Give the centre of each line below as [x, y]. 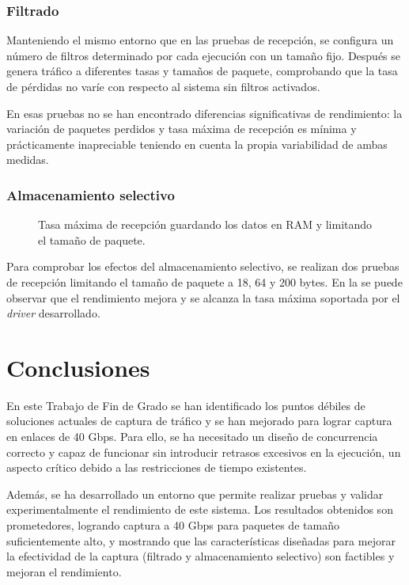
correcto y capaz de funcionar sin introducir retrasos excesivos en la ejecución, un [204, 452]
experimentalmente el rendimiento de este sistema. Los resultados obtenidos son [200, 509]
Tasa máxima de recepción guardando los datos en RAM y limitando [205, 224]
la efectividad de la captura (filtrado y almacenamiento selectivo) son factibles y [201, 556]
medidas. [28, 160]
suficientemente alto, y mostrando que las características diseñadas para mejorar [201, 540]
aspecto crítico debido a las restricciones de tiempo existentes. [157, 467]
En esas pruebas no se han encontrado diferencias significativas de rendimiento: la [204, 113]
